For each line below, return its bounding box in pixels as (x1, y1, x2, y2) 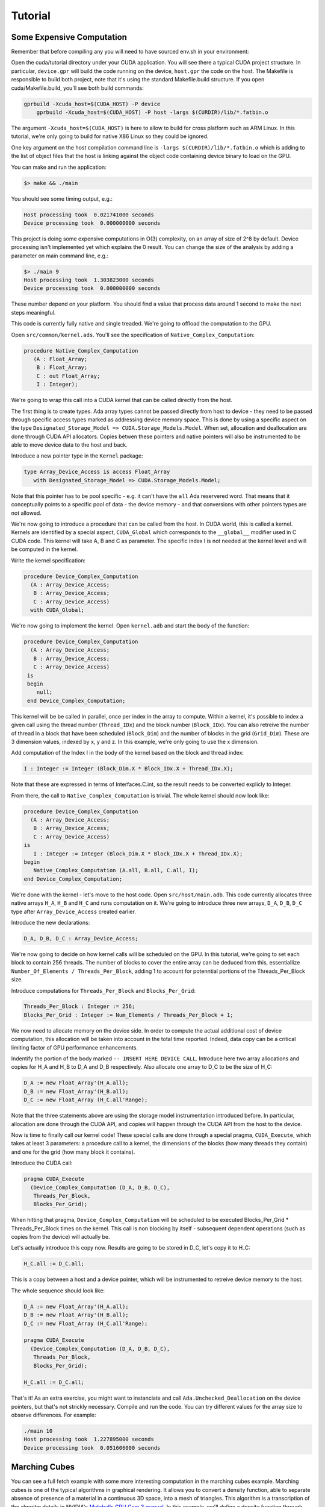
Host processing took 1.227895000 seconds (23, 1436, 155, 1443)
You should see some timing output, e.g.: (11, 195, 113, 202)
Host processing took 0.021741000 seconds (23, 211, 155, 218)
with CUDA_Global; (30, 606, 84, 614)
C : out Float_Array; (36, 373, 101, 379)
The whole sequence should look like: (11, 1287, 105, 1294)
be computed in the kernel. (11, 546, 78, 553)
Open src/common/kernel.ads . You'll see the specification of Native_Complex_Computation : (11, 331, 255, 338)
